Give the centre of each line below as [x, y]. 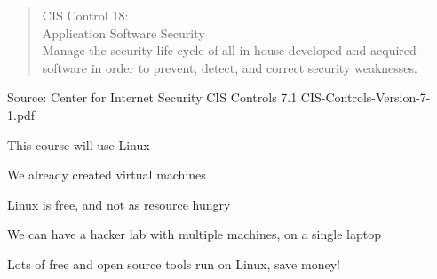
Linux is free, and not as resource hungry [119, 204]
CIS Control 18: [85, 15]
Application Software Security [123, 32]
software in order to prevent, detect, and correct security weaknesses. [230, 67]
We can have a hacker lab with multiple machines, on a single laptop [194, 234]
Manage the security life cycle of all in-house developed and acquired [229, 50]
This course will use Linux [79, 144]
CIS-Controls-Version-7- [365, 97]
